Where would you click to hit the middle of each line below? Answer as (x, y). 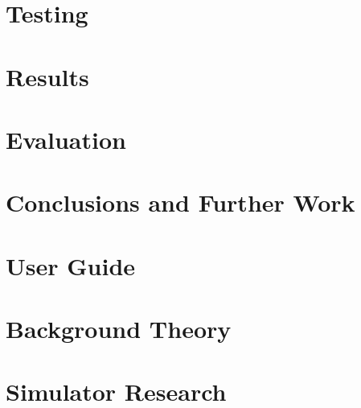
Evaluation (66, 139)
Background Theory (119, 329)
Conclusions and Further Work (180, 202)
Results (47, 76)
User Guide (71, 265)
